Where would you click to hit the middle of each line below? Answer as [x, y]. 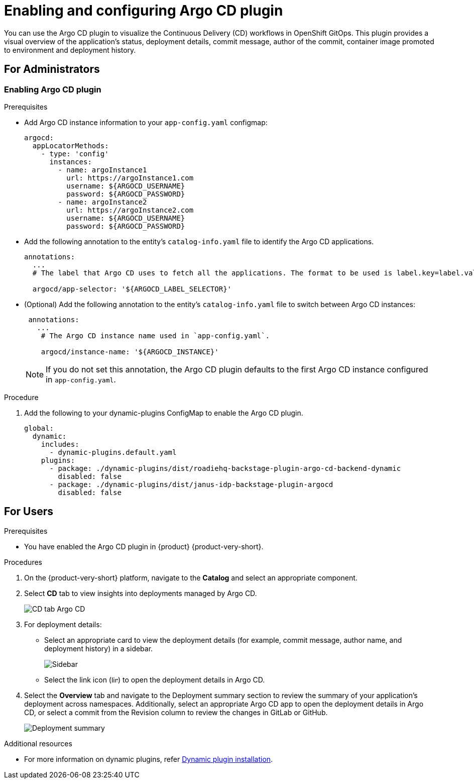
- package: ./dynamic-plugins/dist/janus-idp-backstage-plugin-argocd [191, 484]
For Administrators [52, 69]
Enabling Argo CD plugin [53, 89]
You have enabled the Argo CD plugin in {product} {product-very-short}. [144, 546]
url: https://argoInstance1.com [130, 178]
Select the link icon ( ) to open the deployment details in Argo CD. [155, 679]
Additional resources [38, 743]
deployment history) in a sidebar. [99, 648]
